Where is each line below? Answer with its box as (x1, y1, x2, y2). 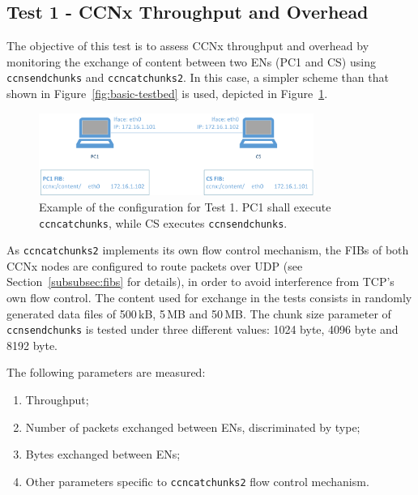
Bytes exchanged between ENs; (25, 446, 181, 463)
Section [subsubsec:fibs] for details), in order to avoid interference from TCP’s (6, 273, 395, 290)
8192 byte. (6, 336, 58, 353)
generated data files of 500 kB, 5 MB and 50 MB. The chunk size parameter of (6, 305, 391, 322)
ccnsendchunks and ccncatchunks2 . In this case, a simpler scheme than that (6, 69, 389, 86)
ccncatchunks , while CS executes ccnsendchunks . (39, 214, 288, 231)
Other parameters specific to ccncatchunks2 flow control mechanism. (25, 472, 369, 489)
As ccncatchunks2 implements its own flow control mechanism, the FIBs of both (6, 241, 409, 258)
